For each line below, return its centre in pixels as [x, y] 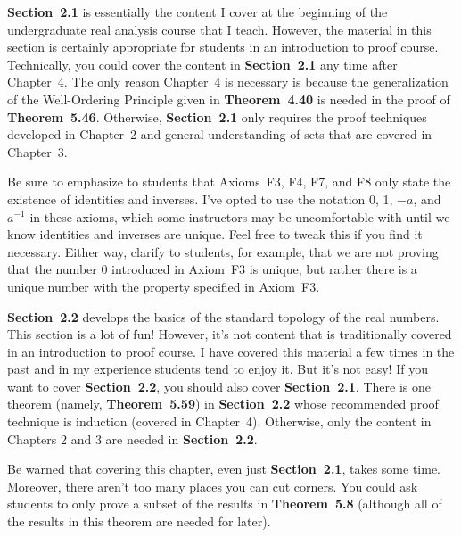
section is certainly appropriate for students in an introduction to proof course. [223, 47]
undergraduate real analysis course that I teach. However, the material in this [219, 29]
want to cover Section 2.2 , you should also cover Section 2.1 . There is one [219, 386]
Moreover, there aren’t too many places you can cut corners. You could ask [213, 486]
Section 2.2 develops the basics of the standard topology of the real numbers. [223, 316]
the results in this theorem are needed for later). [139, 521]
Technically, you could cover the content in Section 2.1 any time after [202, 64]
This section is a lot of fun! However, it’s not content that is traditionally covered [230, 334]
